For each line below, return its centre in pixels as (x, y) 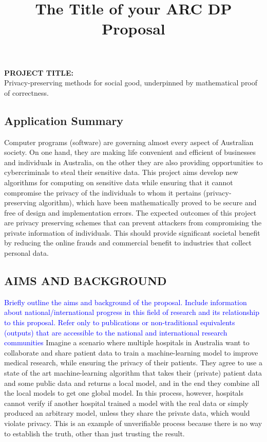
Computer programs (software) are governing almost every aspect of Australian (129, 142)
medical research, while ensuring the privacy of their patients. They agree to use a (133, 363)
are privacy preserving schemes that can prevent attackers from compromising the (133, 223)
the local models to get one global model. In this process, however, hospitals (124, 393)
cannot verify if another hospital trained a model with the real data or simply (126, 403)
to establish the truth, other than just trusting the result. (94, 433)
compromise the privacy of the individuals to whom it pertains (103, 192)
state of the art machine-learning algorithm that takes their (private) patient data (133, 373)
